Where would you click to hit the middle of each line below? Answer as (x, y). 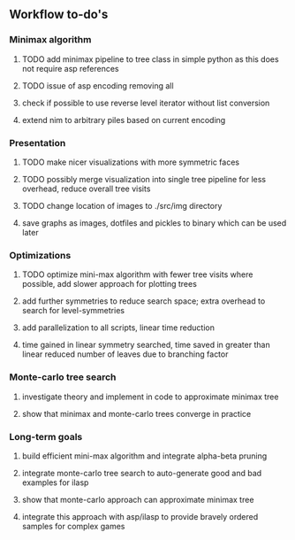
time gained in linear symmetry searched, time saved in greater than (146, 345)
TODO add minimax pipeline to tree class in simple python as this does (151, 59)
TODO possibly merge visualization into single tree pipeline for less (144, 179)
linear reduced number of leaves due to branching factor (125, 354)
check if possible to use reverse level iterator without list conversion (146, 103)
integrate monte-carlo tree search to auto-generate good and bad (142, 473)
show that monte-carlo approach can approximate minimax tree (138, 499)
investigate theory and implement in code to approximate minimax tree (150, 397)
